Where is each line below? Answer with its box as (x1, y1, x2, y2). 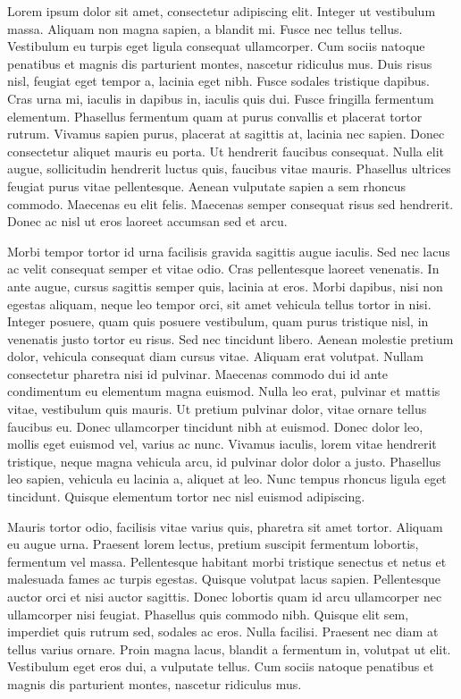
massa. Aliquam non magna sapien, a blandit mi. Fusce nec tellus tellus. (7, 19, 403, 38)
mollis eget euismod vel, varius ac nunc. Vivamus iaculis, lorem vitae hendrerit (7, 434, 437, 453)
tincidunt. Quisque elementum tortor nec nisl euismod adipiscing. (7, 487, 365, 506)
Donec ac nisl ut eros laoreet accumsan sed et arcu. (7, 212, 288, 231)
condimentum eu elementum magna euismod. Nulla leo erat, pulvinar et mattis (7, 382, 440, 400)
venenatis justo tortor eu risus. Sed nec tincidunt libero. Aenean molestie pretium (7, 329, 454, 348)
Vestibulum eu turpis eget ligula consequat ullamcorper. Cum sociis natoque (7, 37, 425, 55)
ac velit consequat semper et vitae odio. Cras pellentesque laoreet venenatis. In (7, 259, 440, 278)
